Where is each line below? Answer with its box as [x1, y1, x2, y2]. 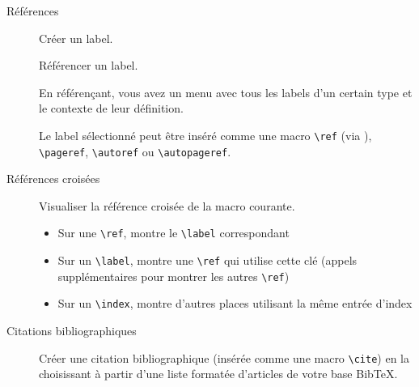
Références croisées [6, 170, 100, 187]
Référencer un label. [39, 57, 138, 74]
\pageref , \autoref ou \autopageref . [39, 142, 231, 159]
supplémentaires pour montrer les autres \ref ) [57, 267, 290, 284]
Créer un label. [39, 29, 113, 46]
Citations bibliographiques [6, 322, 137, 339]
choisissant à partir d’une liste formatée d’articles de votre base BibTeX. [39, 365, 398, 382]
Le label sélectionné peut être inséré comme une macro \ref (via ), [39, 126, 372, 143]
